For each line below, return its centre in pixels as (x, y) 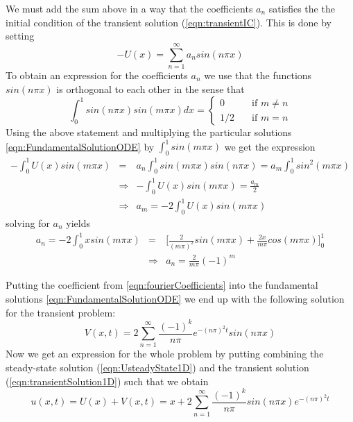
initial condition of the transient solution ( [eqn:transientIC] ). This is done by (169, 22)
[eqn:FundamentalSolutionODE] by (80, 146)
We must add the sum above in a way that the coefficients (129, 8)
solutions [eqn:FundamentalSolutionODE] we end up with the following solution (175, 298)
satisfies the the (302, 8)
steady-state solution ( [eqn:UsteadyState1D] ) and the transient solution (157, 368)
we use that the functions (258, 75)
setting (20, 36)
